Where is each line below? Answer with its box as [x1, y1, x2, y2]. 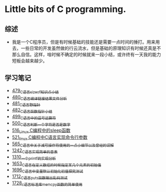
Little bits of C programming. [4, 4, 126, 15]
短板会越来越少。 [11, 58, 47, 64]
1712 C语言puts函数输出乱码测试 [11, 173, 68, 180]
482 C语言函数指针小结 [11, 107, 52, 114]
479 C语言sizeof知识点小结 [11, 87, 59, 95]
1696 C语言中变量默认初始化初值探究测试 [11, 167, 83, 174]
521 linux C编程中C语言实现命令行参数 [11, 134, 88, 141]
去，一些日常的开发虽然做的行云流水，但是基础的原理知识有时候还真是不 [11, 45, 161, 51]
